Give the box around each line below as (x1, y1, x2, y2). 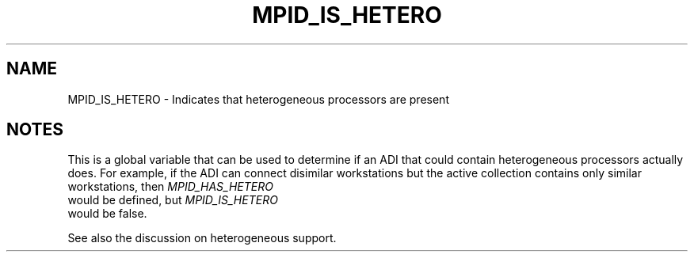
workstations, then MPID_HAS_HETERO (67, 180, 273, 194)
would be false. (67, 207, 147, 221)
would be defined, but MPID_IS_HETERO (67, 193, 278, 207)
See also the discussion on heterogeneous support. (67, 231, 337, 245)
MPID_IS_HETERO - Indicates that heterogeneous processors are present (67, 92, 449, 106)
